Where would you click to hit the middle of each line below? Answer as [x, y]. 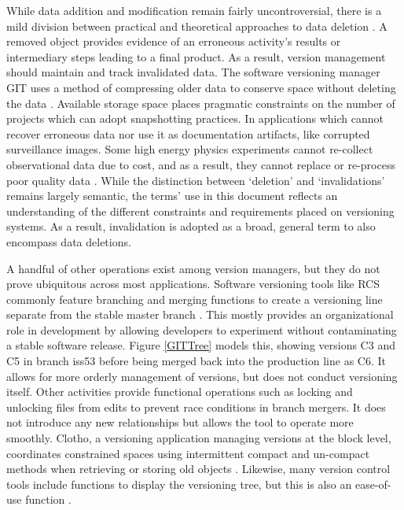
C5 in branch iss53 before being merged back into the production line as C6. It [196, 361]
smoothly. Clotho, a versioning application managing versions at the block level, [199, 438]
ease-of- [373, 484]
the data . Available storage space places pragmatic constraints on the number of [201, 103]
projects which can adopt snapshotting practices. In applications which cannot [195, 118]
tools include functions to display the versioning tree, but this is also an [179, 484]
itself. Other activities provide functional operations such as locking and [180, 392]
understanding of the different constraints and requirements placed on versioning [200, 211]
